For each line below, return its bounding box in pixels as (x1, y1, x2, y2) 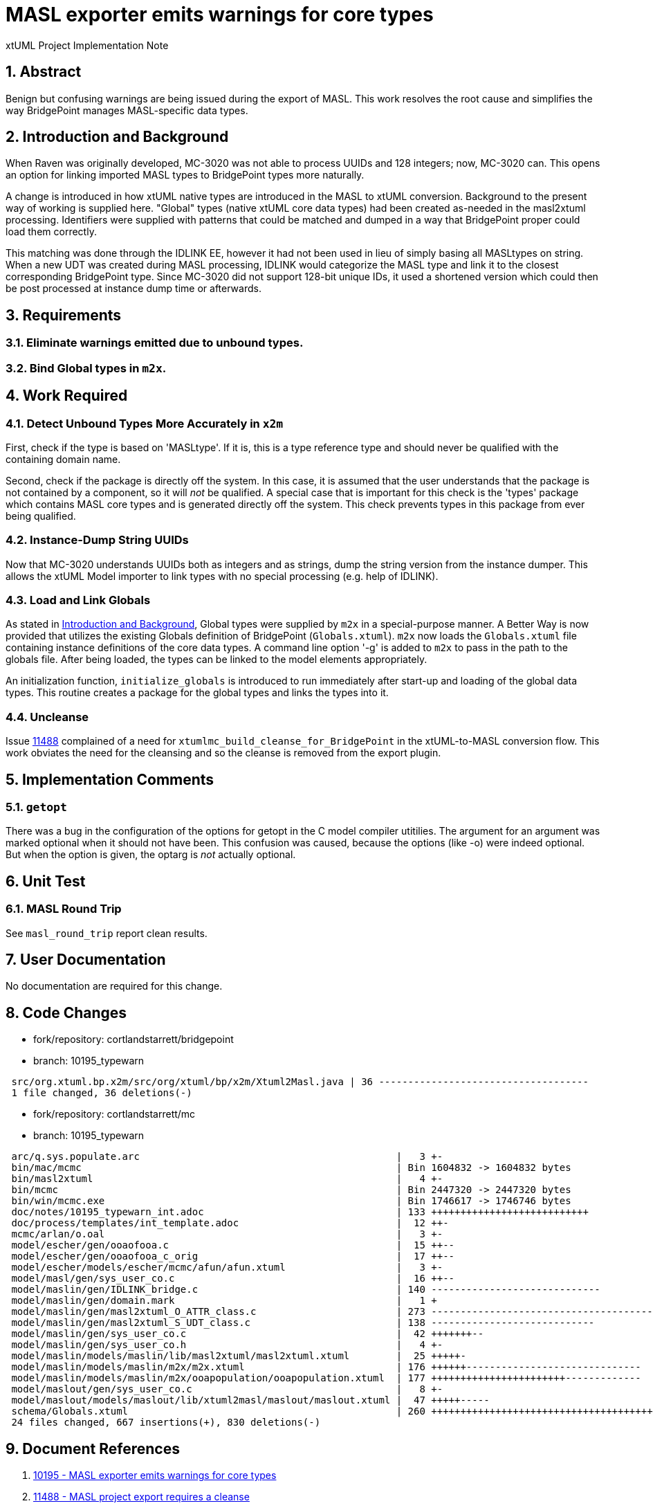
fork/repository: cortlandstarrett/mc (33, 1108, 196, 1120)
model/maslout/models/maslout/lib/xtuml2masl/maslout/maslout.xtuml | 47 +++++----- (11, 1395, 490, 1406)
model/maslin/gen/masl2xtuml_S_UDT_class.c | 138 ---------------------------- (11, 1317, 595, 1329)
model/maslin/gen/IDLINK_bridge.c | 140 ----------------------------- (11, 1284, 600, 1296)
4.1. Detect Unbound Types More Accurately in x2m (6, 416, 284, 430)
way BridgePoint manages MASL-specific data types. (6, 104, 248, 116)
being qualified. (6, 509, 76, 522)
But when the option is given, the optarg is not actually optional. (6, 848, 296, 861)
